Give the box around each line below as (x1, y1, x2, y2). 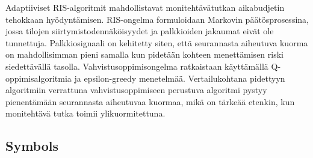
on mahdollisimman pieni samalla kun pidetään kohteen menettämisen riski (5, 48, 284, 61)
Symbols (5, 136, 59, 155)
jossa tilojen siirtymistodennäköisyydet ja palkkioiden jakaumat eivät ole (5, 25, 274, 37)
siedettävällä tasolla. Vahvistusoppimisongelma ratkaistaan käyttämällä (5, 59, 268, 72)
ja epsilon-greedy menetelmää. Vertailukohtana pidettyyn (74, 71, 285, 84)
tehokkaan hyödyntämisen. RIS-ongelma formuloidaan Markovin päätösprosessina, (5, 13, 309, 25)
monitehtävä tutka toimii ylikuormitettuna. (5, 107, 166, 120)
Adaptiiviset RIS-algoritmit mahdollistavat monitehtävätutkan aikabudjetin (5, 1, 285, 13)
